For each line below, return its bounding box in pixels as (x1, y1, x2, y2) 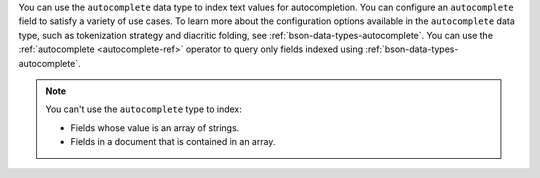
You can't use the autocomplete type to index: (45, 103, 242, 115)
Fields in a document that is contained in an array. (70, 136, 276, 148)
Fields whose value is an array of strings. (70, 121, 240, 134)
